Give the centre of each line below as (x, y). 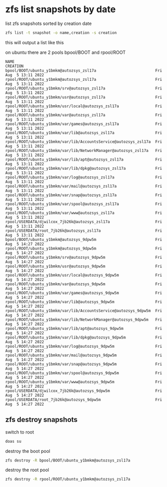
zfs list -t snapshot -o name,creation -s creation (61, 33)
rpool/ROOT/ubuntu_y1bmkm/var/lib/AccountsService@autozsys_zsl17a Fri (84, 142)
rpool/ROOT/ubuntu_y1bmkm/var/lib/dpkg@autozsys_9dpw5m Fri (84, 337)
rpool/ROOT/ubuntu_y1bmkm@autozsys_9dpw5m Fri (84, 248)
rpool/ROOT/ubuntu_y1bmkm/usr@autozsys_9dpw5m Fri (84, 266)
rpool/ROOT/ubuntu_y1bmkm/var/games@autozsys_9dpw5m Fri (84, 293)
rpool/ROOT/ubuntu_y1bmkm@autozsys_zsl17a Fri (84, 79)
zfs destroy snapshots (41, 420)
